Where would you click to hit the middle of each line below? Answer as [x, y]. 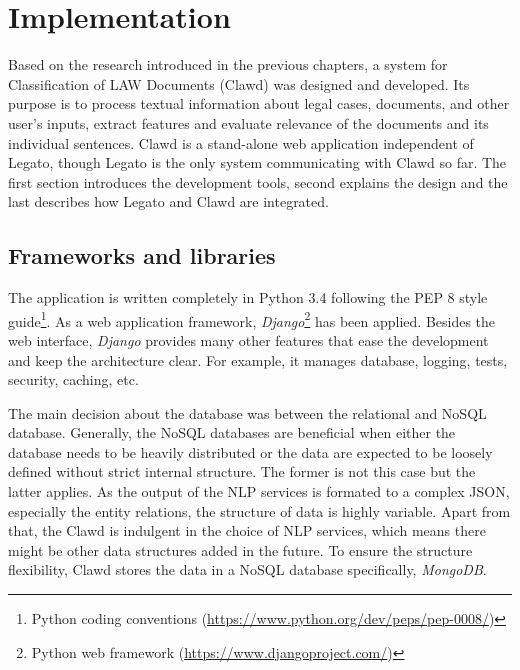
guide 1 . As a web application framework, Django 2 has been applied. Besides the [252, 319]
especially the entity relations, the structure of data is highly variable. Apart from [259, 510]
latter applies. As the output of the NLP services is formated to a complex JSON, [259, 491]
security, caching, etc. [73, 379]
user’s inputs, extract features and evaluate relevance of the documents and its [248, 122]
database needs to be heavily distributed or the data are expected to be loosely [250, 451]
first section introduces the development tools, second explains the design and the [258, 181]
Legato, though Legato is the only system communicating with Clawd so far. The [257, 162]
